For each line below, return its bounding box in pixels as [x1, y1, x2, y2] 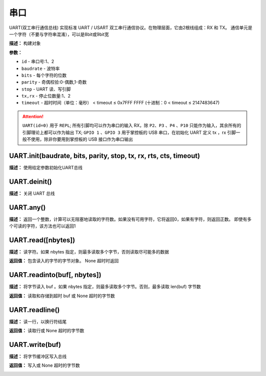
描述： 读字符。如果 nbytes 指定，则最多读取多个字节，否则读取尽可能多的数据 [9, 249, 169, 255]
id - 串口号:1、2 [21, 59, 54, 64]
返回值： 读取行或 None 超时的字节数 [9, 328, 85, 334]
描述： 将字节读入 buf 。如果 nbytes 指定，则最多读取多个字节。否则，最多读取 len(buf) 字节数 [9, 283, 201, 290]
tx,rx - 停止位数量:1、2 [21, 93, 71, 99]
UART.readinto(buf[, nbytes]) [9, 271, 101, 279]
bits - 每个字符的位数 [21, 72, 67, 78]
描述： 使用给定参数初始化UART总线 [9, 164, 83, 170]
